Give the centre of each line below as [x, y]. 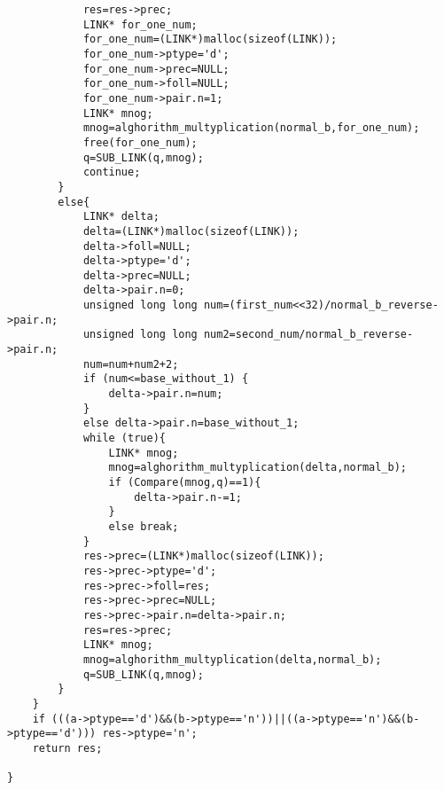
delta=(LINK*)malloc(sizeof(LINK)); [191, 231]
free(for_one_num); [140, 142]
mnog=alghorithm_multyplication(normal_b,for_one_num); [251, 128]
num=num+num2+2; [131, 364]
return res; [67, 748]
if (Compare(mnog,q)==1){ [185, 482]
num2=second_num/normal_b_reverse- [308, 335]
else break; [144, 526]
